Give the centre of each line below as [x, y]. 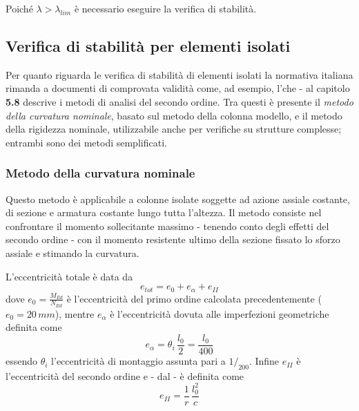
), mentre [75, 313]
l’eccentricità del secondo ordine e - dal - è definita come [125, 375]
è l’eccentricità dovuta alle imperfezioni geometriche [220, 313]
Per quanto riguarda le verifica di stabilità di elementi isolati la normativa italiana [179, 74]
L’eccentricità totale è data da [69, 276]
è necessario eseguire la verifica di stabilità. [165, 8]
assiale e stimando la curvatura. [72, 252]
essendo [22, 361]
